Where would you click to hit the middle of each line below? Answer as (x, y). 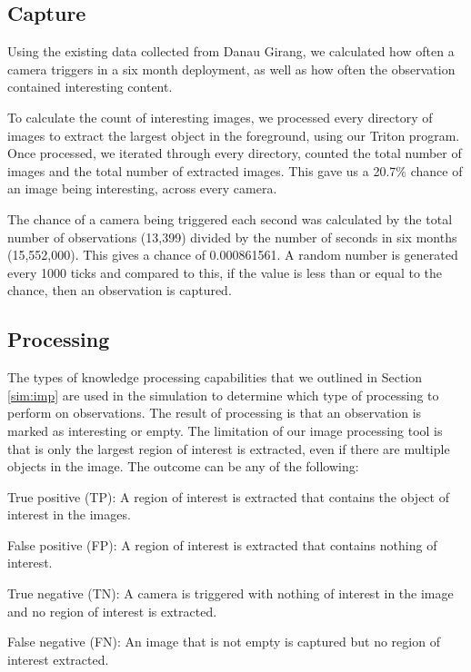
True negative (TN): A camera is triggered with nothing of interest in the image (230, 593)
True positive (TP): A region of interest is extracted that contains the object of (228, 496)
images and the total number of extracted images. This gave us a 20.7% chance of (235, 170)
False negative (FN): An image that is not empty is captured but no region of (224, 642)
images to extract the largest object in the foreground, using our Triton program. (234, 135)
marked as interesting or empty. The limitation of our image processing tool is (225, 430)
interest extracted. (58, 659)
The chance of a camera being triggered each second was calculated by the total (230, 218)
